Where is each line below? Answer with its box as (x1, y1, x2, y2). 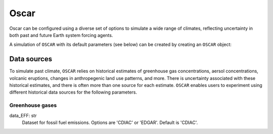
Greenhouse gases (9, 102, 57, 109)
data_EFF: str (9, 112, 37, 118)
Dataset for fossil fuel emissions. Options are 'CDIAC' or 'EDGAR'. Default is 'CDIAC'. (22, 119, 198, 125)
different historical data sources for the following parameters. (9, 89, 138, 96)
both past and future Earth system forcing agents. (9, 32, 113, 38)
